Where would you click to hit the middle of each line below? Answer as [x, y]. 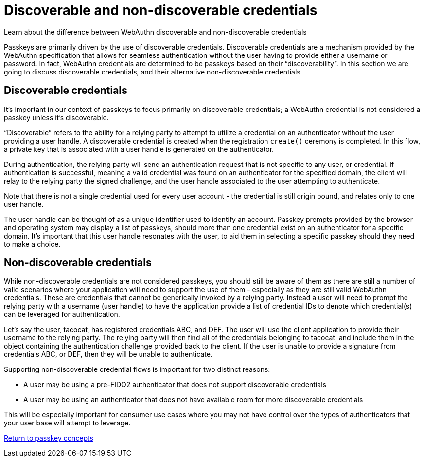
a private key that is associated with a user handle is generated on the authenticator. [139, 149]
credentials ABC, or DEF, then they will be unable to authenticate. [108, 354]
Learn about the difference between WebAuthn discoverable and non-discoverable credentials [155, 32]
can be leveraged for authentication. [62, 314]
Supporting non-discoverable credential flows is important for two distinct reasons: [137, 369]
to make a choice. [32, 244]
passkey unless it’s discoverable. [56, 117]
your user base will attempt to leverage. [67, 423]
